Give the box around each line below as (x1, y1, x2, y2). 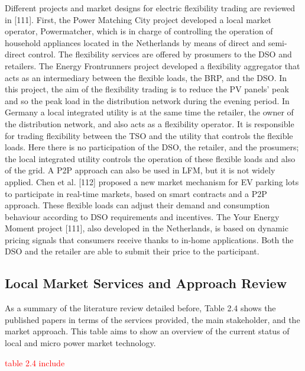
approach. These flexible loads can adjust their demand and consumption (5, 199, 270, 211)
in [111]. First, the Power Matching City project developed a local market (5, 13, 271, 25)
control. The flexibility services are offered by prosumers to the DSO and (28, 48, 292, 60)
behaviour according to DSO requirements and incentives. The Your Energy (5, 210, 280, 222)
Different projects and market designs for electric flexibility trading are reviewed (5, 2, 296, 14)
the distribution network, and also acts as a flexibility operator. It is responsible (5, 117, 294, 130)
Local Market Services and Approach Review (5, 274, 287, 292)
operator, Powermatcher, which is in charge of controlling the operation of (5, 25, 273, 37)
